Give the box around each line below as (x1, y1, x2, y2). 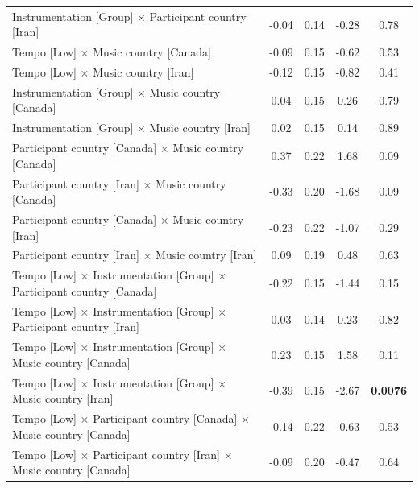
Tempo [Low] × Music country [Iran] (12, 64, 194, 81)
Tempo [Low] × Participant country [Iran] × (12, 445, 233, 462)
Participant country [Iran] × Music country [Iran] (12, 246, 257, 263)
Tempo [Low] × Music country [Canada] (12, 43, 211, 60)
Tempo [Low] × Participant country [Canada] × (12, 410, 250, 427)
